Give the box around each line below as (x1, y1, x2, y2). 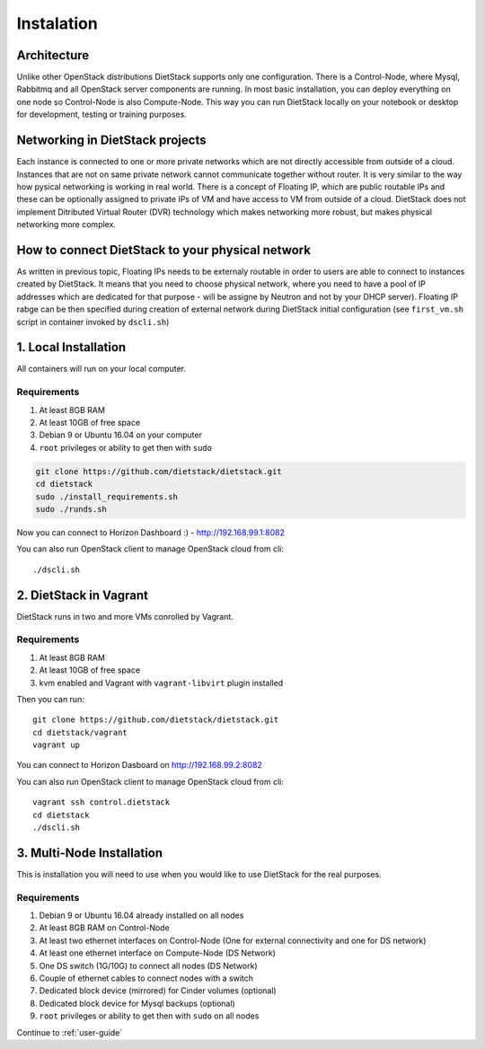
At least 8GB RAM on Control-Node (39, 922, 170, 933)
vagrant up (32, 740, 81, 750)
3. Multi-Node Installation (16, 845, 163, 860)
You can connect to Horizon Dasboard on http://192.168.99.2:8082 (16, 760, 262, 771)
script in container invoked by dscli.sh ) (16, 316, 170, 327)
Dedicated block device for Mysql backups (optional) (39, 998, 235, 1009)
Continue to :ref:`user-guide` (16, 1027, 123, 1037)
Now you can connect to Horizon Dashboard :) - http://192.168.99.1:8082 (16, 526, 286, 538)
